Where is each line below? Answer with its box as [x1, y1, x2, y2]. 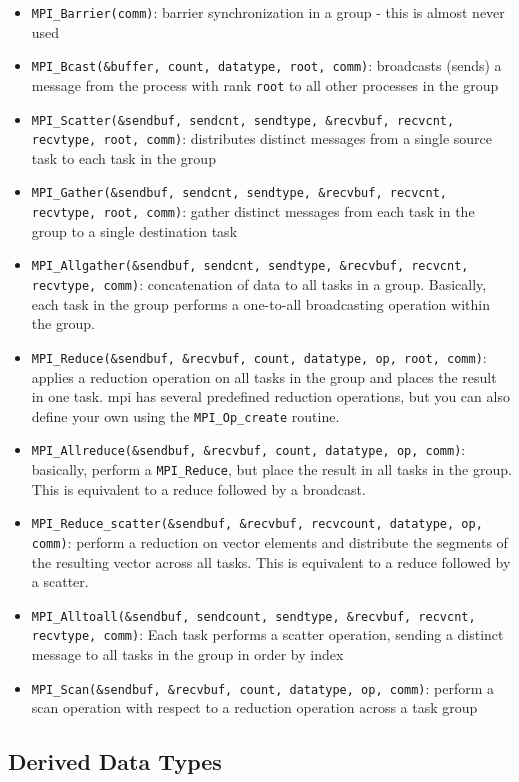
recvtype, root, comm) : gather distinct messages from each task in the [31, 201, 475, 222]
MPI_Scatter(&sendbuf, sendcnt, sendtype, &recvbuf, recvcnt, [31, 113, 455, 128]
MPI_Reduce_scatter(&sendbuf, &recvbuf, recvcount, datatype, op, [31, 517, 483, 532]
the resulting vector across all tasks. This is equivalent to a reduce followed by [31, 551, 511, 572]
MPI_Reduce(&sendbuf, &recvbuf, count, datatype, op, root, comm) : [31, 346, 487, 367]
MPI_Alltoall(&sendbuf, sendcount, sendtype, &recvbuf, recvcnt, [31, 609, 476, 624]
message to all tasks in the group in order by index [31, 644, 344, 665]
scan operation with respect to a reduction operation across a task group [31, 697, 478, 718]
